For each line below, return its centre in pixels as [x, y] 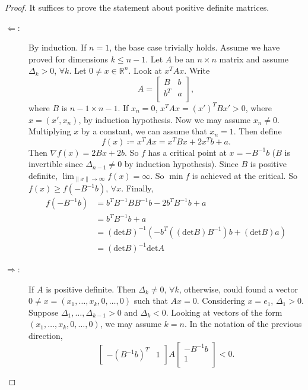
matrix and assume [254, 59]
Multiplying [50, 131]
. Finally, [137, 188]
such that [151, 301]
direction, [46, 336]
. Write [197, 70]
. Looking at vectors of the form [224, 312]
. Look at [145, 70]
